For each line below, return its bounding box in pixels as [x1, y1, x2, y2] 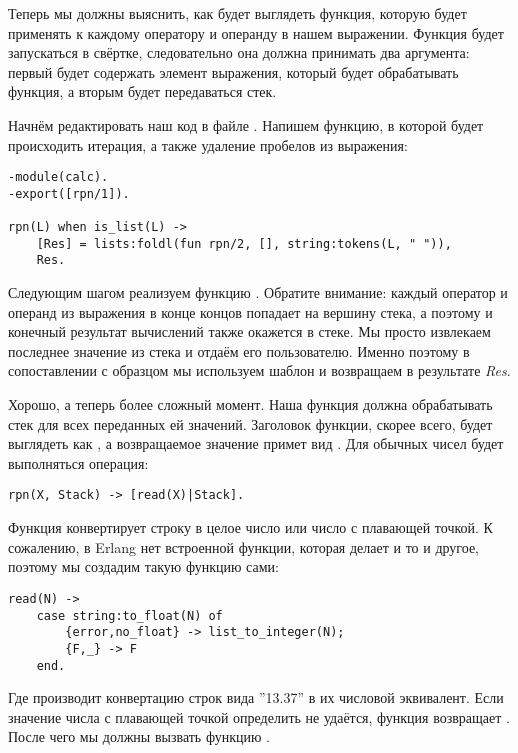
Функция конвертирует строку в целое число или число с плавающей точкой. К [8, 517, 493, 538]
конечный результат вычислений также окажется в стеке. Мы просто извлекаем [8, 321, 491, 342]
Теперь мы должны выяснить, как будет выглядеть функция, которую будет [8, 3, 467, 23]
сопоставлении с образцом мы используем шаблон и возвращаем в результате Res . [8, 360, 511, 381]
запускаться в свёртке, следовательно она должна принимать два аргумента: [8, 42, 470, 63]
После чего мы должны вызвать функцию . [8, 726, 270, 747]
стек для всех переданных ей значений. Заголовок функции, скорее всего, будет [8, 413, 493, 434]
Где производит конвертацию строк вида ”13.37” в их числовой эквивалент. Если [8, 687, 504, 708]
